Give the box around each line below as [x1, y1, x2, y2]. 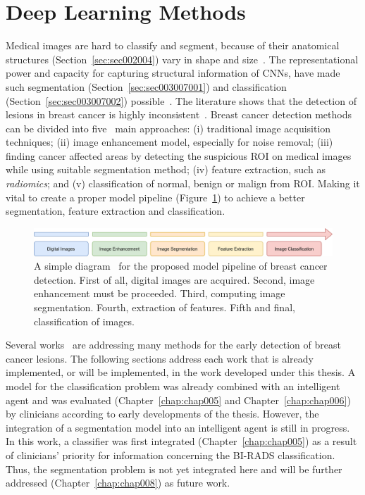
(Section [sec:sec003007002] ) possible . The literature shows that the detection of [6, 93, 357, 108]
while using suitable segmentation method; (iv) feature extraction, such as [6, 162, 326, 177]
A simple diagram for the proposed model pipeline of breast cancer [34, 258, 328, 273]
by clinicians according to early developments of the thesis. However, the [6, 406, 319, 421]
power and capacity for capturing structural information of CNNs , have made [6, 65, 340, 80]
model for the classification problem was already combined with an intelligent [6, 378, 340, 393]
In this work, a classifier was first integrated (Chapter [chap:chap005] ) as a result [6, 434, 357, 449]
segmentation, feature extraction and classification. [6, 203, 225, 218]
